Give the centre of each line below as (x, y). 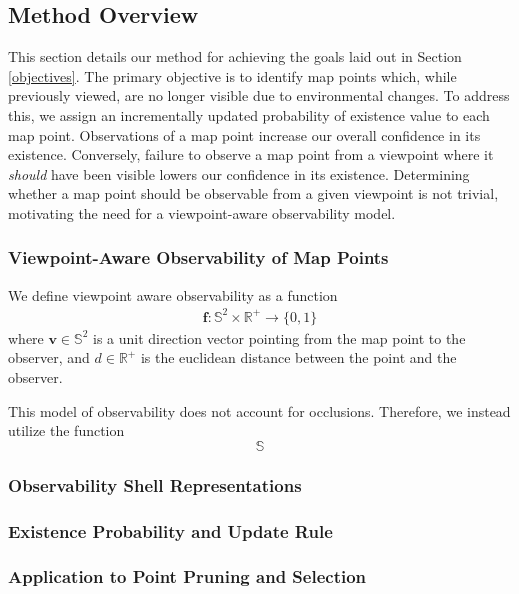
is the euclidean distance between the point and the (298, 357)
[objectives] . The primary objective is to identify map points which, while (232, 75)
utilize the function (66, 430)
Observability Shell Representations (155, 484)
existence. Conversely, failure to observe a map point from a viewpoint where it (251, 154)
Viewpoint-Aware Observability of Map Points (198, 257)
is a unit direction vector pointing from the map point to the (279, 337)
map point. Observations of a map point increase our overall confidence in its (244, 134)
